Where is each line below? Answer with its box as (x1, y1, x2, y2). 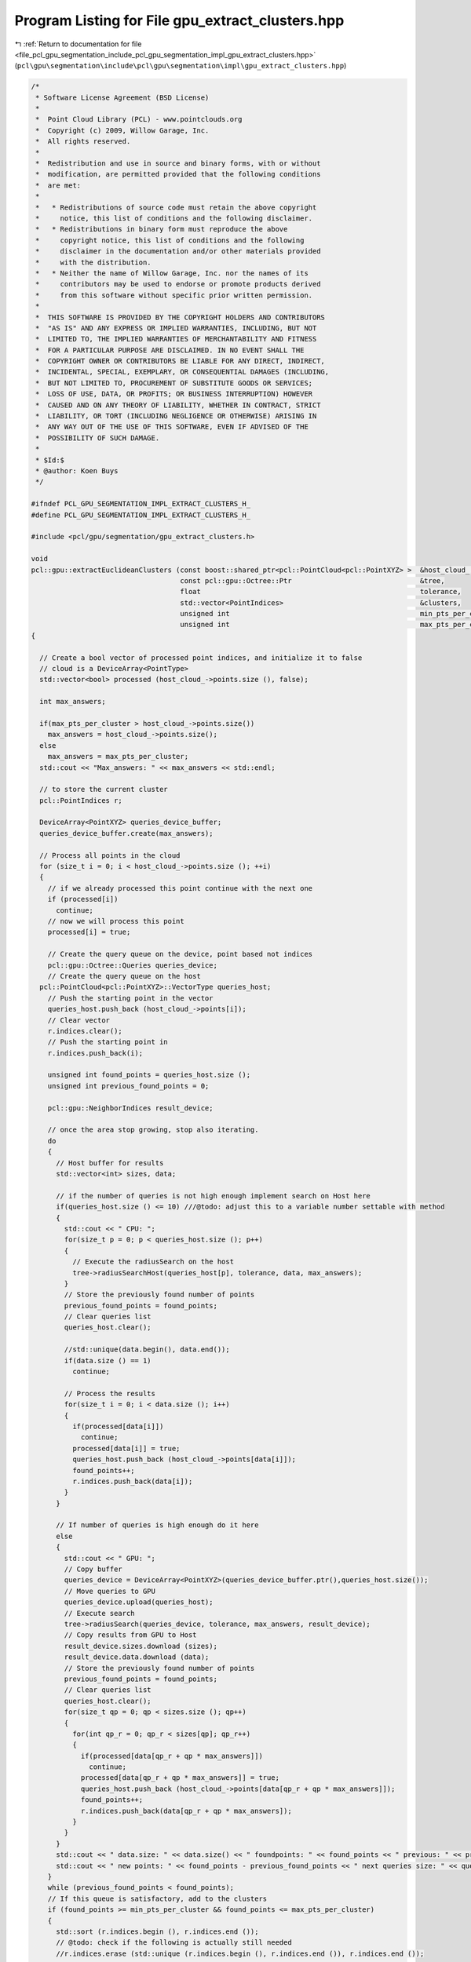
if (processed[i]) (47, 895, 119, 904)
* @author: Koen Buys (35, 466, 119, 475)
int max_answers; (39, 697, 106, 706)
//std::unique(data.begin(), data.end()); (64, 1345, 231, 1354)
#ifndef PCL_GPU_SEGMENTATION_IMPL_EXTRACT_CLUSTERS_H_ (31, 499, 251, 509)
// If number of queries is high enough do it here (56, 1521, 259, 1530)
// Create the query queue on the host (47, 972, 202, 980)
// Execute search (64, 1609, 135, 1617)
